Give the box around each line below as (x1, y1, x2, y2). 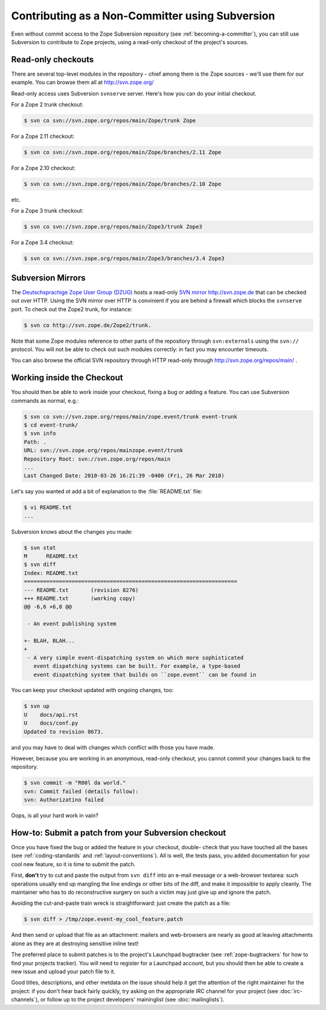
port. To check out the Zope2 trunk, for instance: (11, 305, 133, 312)
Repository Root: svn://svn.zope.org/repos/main (24, 455, 171, 462)
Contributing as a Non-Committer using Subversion (11, 9, 275, 22)
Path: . (24, 438, 46, 445)
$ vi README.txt (24, 504, 72, 511)
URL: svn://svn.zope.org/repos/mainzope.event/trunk (24, 447, 184, 454)
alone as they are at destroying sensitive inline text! (11, 940, 139, 947)
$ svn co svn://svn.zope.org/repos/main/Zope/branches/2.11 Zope (24, 149, 222, 155)
